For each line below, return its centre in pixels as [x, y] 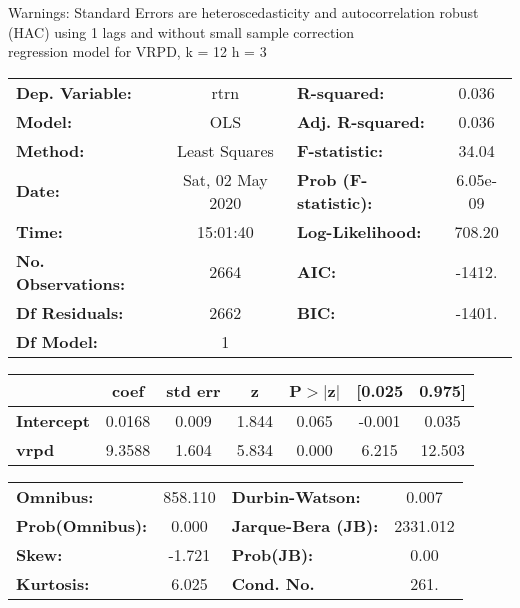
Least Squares [225, 150]
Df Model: [57, 341]
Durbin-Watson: [296, 496]
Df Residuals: [70, 312]
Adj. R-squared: [360, 121]
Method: [50, 150]
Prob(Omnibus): [82, 525]
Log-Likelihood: [359, 231]
